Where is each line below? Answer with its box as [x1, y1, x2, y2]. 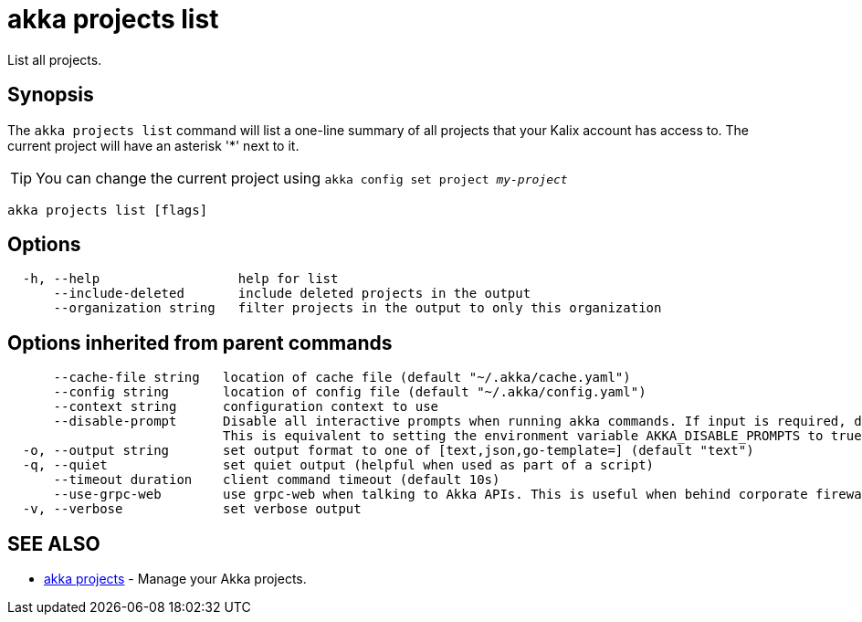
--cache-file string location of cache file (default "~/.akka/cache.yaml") [53, 370, 631, 385]
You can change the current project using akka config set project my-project [36, 168, 568, 187]
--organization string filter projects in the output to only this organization [53, 300, 662, 316]
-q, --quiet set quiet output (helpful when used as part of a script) [22, 458, 655, 473]
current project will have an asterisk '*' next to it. [7, 137, 300, 153]
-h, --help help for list [22, 271, 339, 287]
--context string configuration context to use [53, 399, 439, 415]
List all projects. [7, 51, 102, 68]
